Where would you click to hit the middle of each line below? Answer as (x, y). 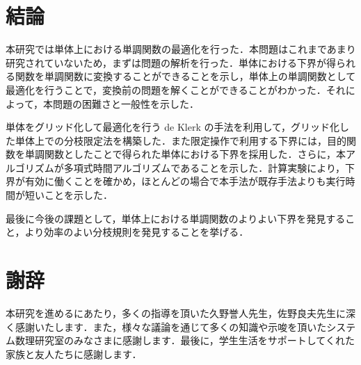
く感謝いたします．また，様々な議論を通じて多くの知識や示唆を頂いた (166, 326)
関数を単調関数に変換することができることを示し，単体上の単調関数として (185, 76)
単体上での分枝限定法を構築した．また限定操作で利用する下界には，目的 (180, 140)
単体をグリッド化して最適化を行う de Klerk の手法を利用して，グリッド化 (173, 127)
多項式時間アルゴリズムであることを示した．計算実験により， (204, 167)
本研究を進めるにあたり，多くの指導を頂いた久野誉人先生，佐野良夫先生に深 (181, 313)
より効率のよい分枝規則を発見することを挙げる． (137, 232)
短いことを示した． (69, 195)
